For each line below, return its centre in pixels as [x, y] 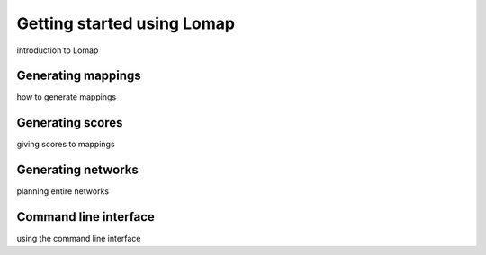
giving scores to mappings [66, 145]
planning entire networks [63, 191]
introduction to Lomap [58, 50]
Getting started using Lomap [126, 23]
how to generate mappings [67, 97]
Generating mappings [79, 76]
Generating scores [70, 123]
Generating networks [77, 170]
